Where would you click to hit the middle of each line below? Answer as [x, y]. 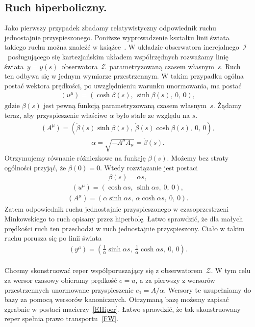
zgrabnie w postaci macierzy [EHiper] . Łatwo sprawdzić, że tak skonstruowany [123, 309]
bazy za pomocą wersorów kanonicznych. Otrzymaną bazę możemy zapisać [117, 299]
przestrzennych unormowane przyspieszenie [69, 289]
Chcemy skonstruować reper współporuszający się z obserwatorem [103, 270]
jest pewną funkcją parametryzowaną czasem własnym [125, 105]
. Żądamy [227, 105]
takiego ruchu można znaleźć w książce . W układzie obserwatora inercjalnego [122, 47]
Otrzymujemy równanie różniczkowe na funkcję [75, 158]
